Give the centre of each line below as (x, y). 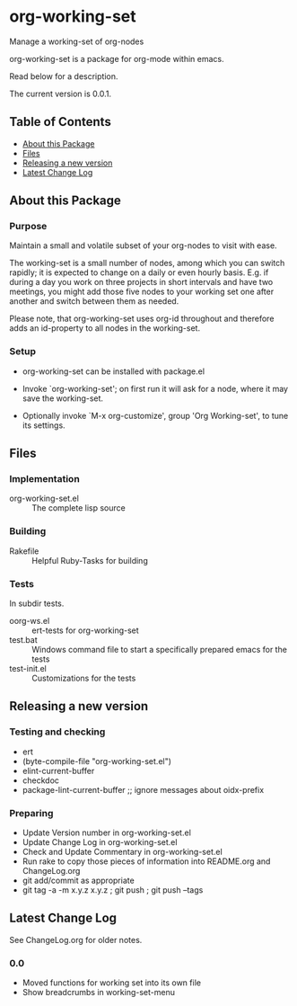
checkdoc (41, 780)
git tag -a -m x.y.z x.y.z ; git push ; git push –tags (113, 890)
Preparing (31, 813)
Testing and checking (57, 732)
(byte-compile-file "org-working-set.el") (97, 761)
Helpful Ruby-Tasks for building (90, 560)
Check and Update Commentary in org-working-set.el (122, 852)
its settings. (44, 425)
